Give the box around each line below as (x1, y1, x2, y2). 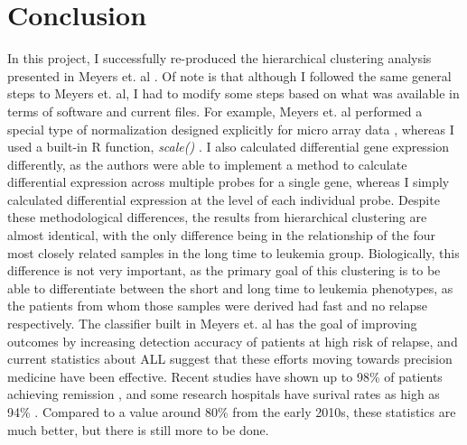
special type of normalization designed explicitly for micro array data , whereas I (7, 119, 454, 138)
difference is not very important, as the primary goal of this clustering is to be (7, 261, 441, 280)
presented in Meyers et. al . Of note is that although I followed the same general (7, 66, 452, 85)
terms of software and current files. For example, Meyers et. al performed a (7, 101, 423, 120)
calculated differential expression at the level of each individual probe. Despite (7, 190, 440, 209)
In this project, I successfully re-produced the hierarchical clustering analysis (7, 49, 432, 68)
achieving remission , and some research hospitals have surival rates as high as (7, 385, 440, 403)
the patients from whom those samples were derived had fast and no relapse (7, 296, 427, 315)
